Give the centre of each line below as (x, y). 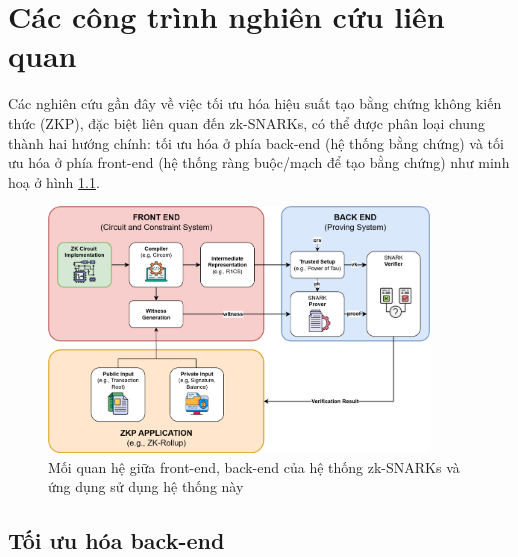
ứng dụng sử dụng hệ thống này (146, 486)
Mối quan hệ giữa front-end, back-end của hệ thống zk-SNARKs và (254, 466)
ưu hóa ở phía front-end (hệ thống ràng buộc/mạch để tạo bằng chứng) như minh (259, 162)
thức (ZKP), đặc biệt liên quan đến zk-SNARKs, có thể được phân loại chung (246, 122)
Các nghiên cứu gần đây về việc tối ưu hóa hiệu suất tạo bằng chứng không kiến (255, 103)
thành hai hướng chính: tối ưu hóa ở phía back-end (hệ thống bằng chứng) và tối (256, 142)
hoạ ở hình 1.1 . (54, 181)
